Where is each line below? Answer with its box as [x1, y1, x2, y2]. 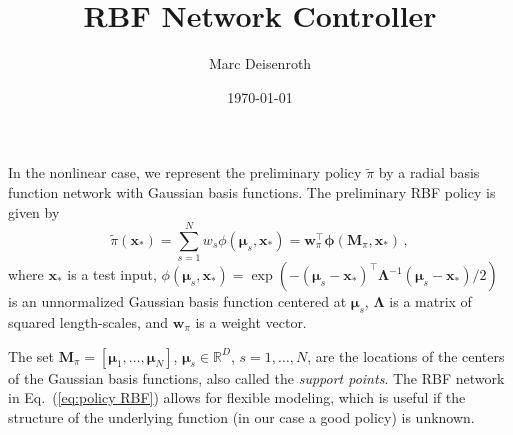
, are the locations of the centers [307, 345, 505, 366]
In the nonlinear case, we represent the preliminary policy [8, 162, 362, 183]
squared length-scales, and [8, 312, 169, 333]
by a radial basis [378, 162, 480, 183]
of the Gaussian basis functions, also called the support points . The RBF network [8, 367, 505, 388]
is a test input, [67, 264, 157, 285]
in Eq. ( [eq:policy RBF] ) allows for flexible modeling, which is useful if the [8, 387, 466, 408]
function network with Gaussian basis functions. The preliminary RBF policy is [8, 181, 496, 202]
